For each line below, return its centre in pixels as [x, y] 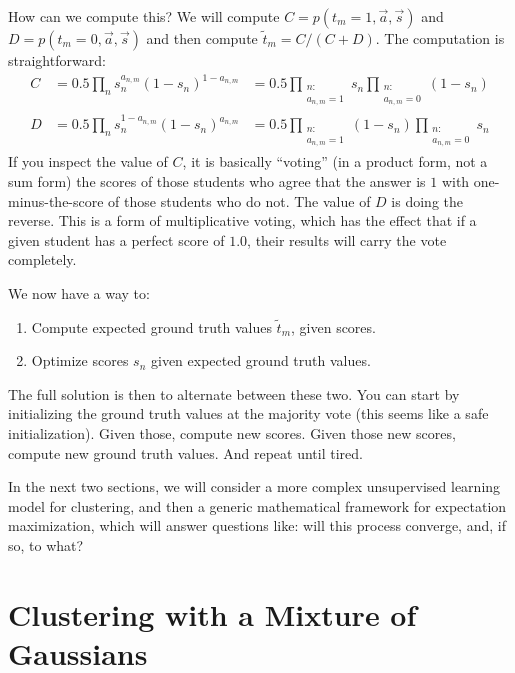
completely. [42, 259]
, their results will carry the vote [347, 239]
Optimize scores [80, 360]
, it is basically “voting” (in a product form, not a [335, 161]
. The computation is [440, 38]
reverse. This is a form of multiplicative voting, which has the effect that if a [242, 220]
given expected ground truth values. [260, 360]
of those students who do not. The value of [239, 200]
